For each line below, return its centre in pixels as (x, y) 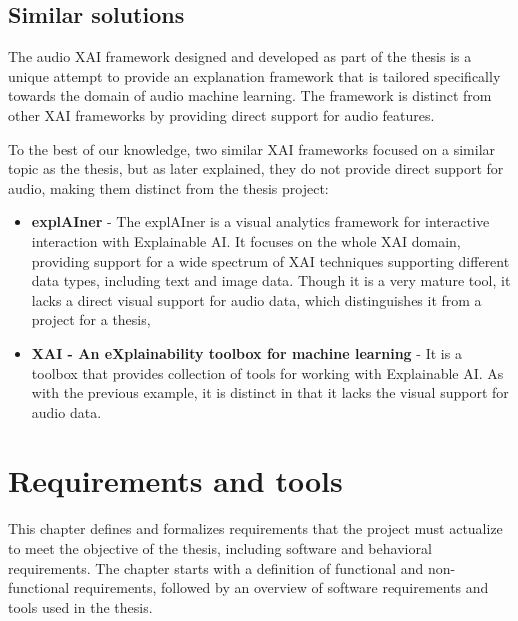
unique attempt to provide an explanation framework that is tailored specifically (254, 75)
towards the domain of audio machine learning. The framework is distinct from (250, 95)
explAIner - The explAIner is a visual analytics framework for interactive (260, 221)
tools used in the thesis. (80, 606)
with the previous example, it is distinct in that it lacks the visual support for (270, 392)
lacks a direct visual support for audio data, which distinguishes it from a (256, 299)
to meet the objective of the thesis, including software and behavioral (220, 548)
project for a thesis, (91, 319)
